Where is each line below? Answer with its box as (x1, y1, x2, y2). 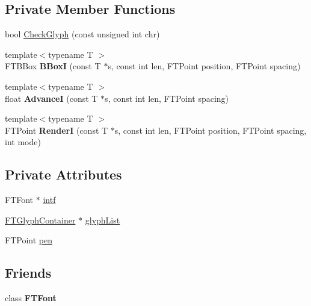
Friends (5, 263, 52, 282)
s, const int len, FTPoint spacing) (105, 92, 229, 104)
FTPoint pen (5, 234, 52, 246)
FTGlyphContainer (5, 213, 76, 226)
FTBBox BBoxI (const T (5, 60, 101, 72)
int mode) (5, 136, 41, 148)
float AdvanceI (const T (5, 92, 98, 104)
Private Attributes (5, 165, 122, 184)
